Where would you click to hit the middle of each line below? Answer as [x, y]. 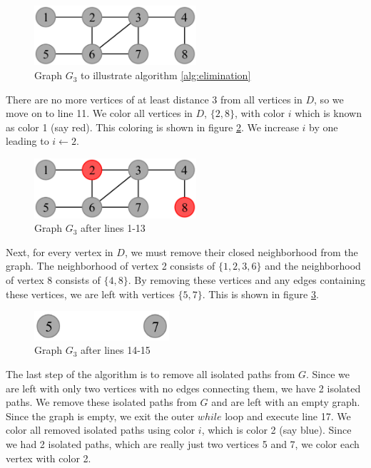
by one [324, 127]
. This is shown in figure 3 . [260, 294]
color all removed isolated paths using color [101, 430]
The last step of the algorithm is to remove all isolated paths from [151, 374]
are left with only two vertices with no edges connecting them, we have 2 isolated [183, 388]
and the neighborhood [313, 266]
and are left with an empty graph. [286, 402]
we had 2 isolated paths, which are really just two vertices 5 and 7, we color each [183, 444]
